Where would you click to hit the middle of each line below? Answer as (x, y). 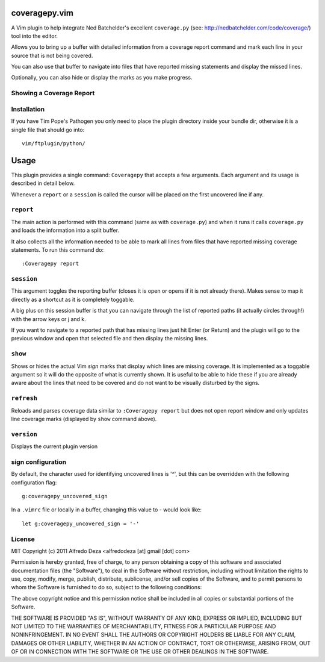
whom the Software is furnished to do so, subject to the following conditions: (107, 587)
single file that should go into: (48, 130)
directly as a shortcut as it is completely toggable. (73, 299)
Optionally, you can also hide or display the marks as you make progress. (102, 78)
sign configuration (39, 462)
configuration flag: (34, 482)
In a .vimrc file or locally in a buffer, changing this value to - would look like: (106, 510)
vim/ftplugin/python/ (54, 143)
